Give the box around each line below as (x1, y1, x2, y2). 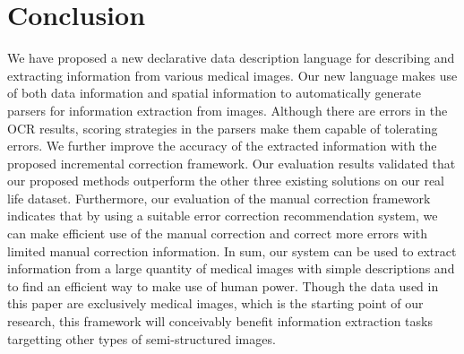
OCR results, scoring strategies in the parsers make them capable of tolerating (7, 118, 438, 137)
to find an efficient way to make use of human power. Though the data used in (7, 276, 439, 295)
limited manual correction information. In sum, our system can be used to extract (7, 241, 457, 260)
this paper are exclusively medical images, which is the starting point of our (7, 294, 424, 313)
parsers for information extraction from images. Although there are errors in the (7, 100, 448, 119)
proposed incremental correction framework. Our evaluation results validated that (7, 153, 456, 172)
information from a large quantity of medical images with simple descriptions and (7, 259, 455, 278)
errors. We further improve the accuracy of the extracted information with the (7, 136, 437, 155)
